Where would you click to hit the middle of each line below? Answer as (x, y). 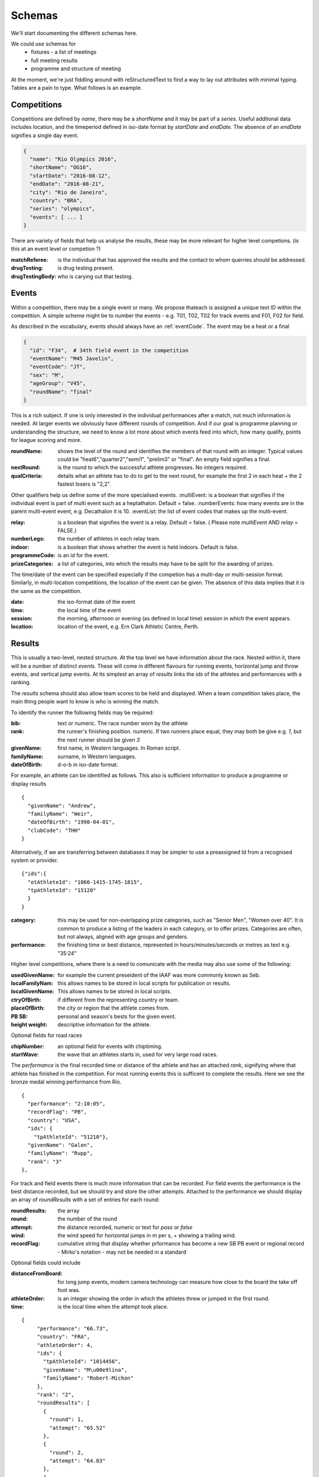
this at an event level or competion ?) (56, 249)
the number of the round (87, 1219)
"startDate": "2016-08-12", (70, 175)
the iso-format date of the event (96, 602)
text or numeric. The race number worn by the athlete (123, 723)
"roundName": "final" (61, 392)
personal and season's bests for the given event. (117, 1016)
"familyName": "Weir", (60, 814)
